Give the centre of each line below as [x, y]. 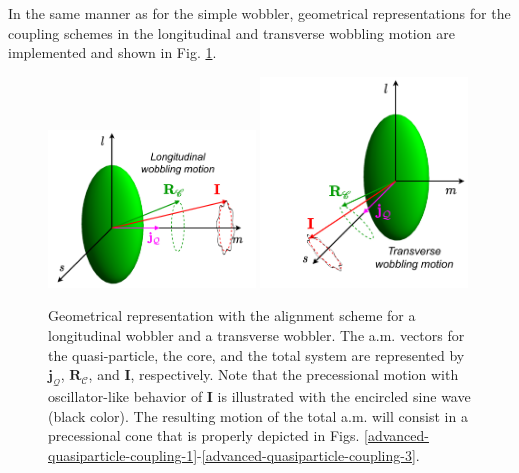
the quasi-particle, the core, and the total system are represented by [256, 354]
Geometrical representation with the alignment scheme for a [232, 315]
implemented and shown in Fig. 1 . [112, 52]
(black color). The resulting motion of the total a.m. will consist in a [258, 415]
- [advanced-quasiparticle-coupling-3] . [308, 454]
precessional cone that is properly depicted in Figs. [204, 435]
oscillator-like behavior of [125, 396]
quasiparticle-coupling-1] [123, 454]
